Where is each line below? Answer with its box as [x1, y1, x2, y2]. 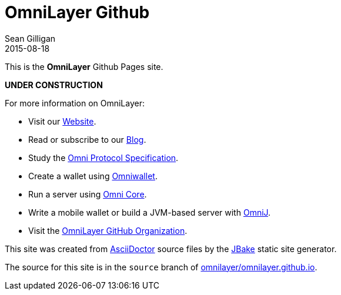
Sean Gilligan [5, 33, 56, 43]
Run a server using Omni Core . [28, 189, 147, 199]
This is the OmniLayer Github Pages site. [5, 61, 163, 72]
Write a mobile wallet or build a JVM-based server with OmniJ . [28, 207, 271, 217]
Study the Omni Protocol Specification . [28, 152, 179, 163]
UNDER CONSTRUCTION [5, 79, 103, 90]
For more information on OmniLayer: [5, 98, 145, 108]
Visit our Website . [28, 116, 96, 126]
